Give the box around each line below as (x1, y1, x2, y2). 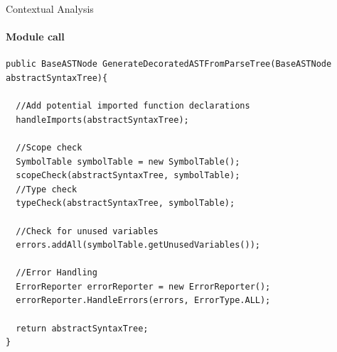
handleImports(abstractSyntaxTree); (16, 114, 189, 125)
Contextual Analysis (6, 1, 94, 16)
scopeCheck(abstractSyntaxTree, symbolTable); (16, 170, 240, 181)
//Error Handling (16, 268, 97, 278)
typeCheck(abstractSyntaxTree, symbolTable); (16, 198, 235, 209)
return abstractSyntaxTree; (16, 323, 149, 334)
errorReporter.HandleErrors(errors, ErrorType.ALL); (16, 295, 271, 306)
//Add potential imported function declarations (16, 101, 250, 111)
